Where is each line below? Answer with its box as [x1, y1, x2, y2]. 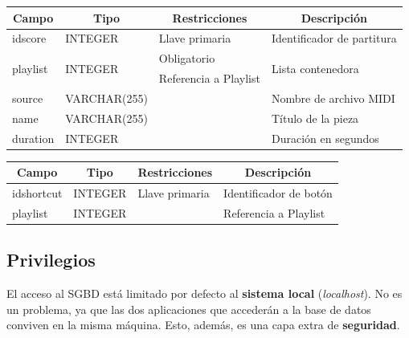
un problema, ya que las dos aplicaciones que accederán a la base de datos [6, 300, 371, 317]
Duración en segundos [271, 129, 379, 146]
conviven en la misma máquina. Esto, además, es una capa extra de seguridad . [6, 316, 400, 333]
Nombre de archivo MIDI [271, 89, 395, 106]
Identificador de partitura [271, 30, 397, 47]
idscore [12, 30, 47, 47]
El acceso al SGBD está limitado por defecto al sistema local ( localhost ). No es [6, 285, 403, 302]
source [12, 89, 43, 106]
